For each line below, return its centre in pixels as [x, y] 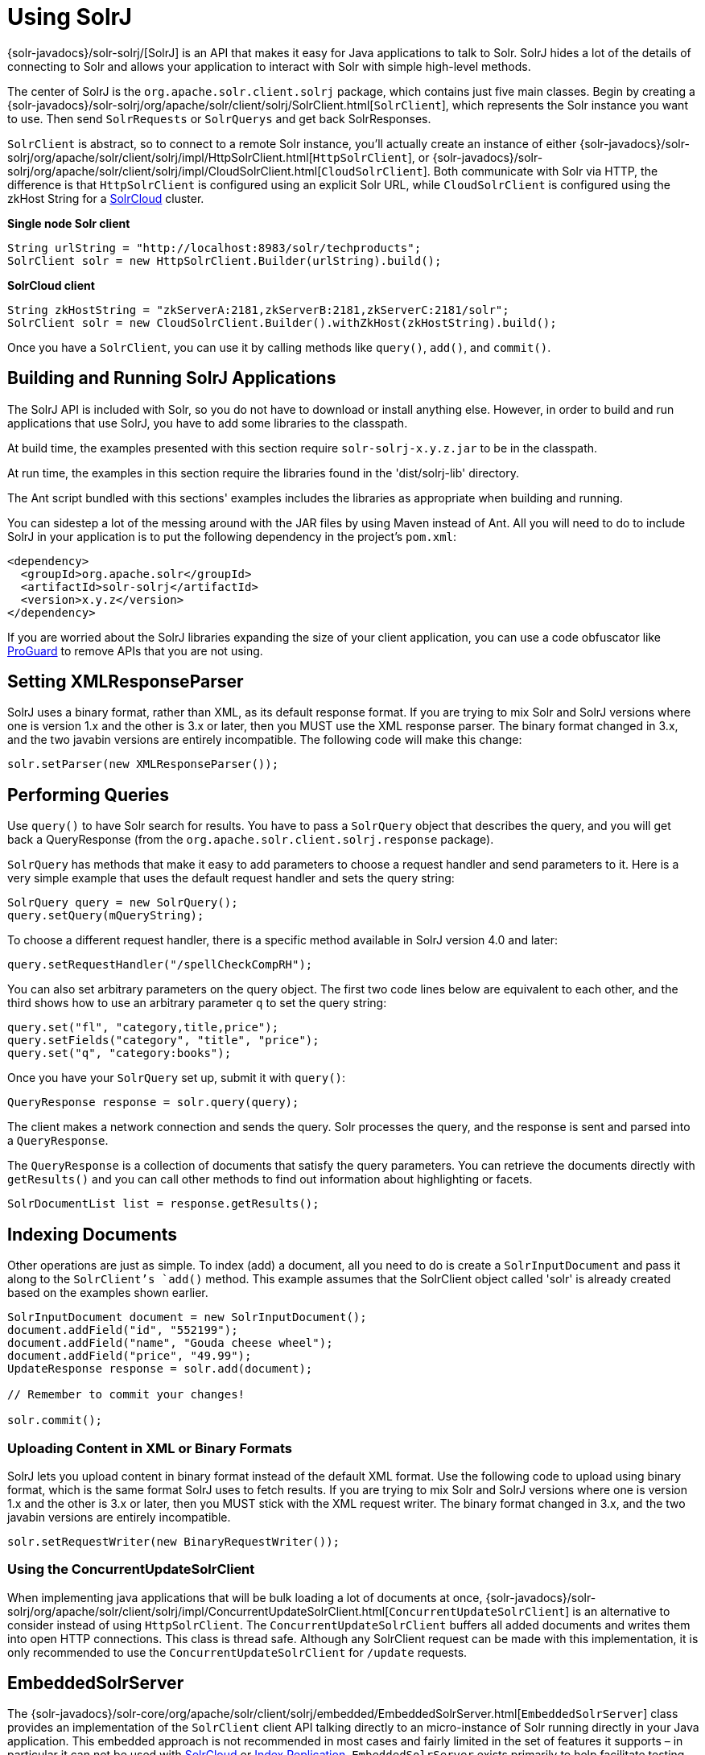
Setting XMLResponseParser [126, 682]
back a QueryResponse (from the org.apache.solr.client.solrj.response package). [251, 840]
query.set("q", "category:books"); [120, 1053]
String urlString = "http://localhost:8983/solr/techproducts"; [214, 248]
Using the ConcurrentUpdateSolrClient [131, 1569]
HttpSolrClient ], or [371, 157]
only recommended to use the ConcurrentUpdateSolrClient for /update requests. [237, 1652]
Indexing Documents [93, 1234]
